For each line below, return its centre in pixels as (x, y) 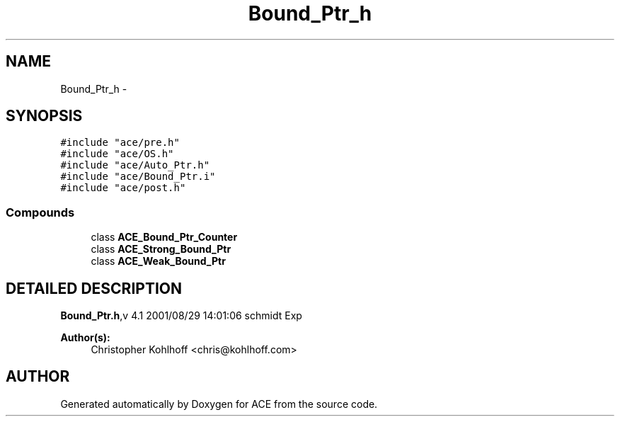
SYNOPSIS (44, 116)
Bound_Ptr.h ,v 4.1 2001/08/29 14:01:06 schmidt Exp (181, 316)
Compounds (40, 212)
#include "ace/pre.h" (120, 143)
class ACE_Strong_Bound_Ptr (161, 249)
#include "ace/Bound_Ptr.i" (138, 177)
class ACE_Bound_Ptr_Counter (164, 237)
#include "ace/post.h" (123, 188)
